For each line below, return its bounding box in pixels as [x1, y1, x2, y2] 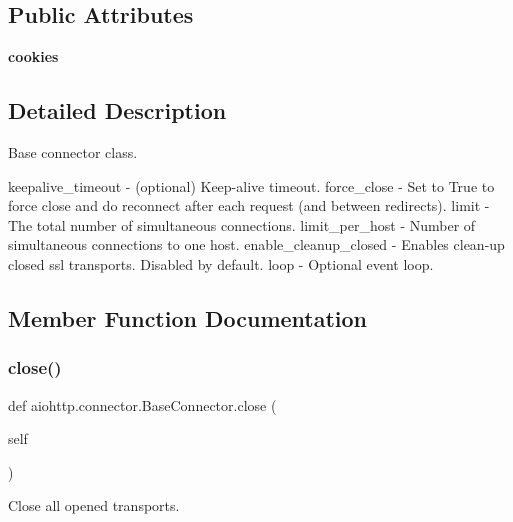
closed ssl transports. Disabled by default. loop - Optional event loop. [8, 253, 434, 274]
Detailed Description [8, 95, 227, 126]
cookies [8, 46, 59, 67]
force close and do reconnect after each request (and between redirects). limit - [8, 195, 490, 216]
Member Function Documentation [8, 302, 368, 333]
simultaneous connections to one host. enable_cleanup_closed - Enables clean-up [8, 234, 505, 255]
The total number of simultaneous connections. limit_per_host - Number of [8, 214, 476, 235]
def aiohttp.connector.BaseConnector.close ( [8, 394, 277, 415]
